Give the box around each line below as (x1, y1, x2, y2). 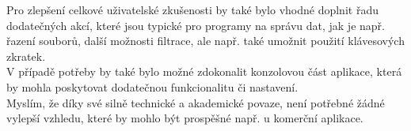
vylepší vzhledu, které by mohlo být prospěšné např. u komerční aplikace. (6, 110, 363, 126)
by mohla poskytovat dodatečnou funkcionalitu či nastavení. (6, 78, 299, 95)
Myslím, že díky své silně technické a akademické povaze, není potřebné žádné (6, 94, 385, 110)
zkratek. (6, 47, 46, 64)
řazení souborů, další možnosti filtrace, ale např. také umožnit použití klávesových (6, 32, 405, 49)
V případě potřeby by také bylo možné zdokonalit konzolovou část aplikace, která (6, 63, 402, 80)
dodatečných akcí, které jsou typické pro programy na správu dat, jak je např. (6, 17, 385, 33)
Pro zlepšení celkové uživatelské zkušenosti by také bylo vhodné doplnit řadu (6, 2, 379, 17)
